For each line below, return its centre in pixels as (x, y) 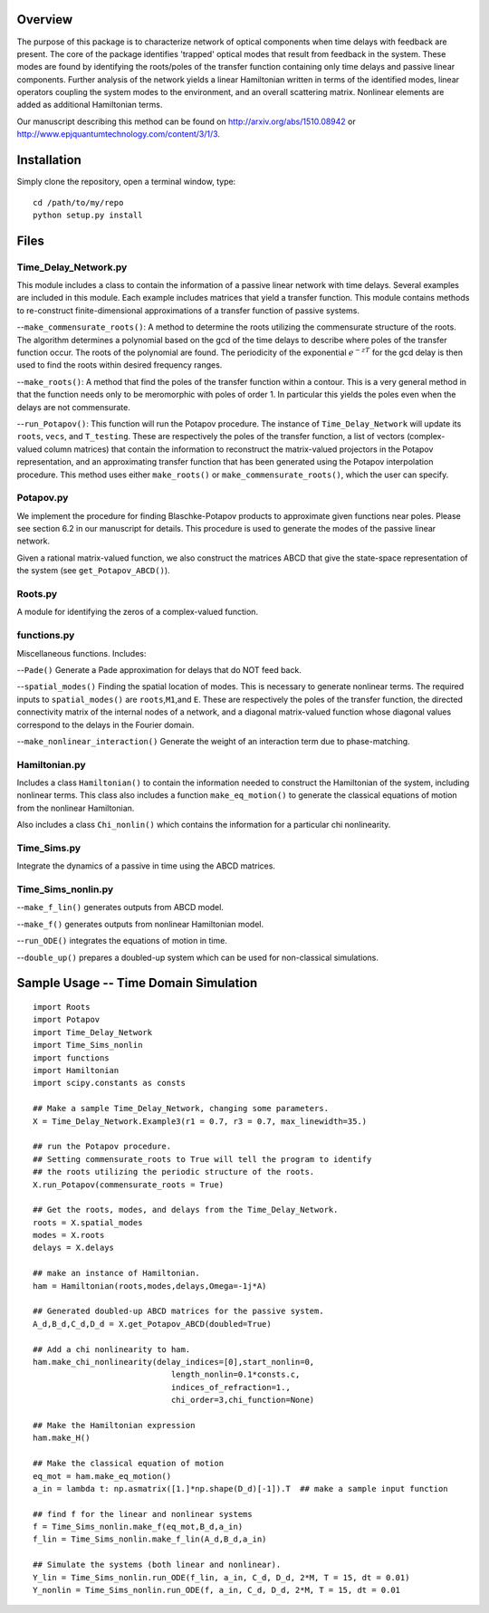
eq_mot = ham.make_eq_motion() (102, 1476)
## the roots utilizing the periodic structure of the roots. (174, 1172)
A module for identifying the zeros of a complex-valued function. (137, 612)
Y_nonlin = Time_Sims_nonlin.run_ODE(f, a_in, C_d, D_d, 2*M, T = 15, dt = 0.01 (217, 1590)
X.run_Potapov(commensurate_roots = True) (129, 1185)
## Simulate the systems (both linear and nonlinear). (157, 1565)
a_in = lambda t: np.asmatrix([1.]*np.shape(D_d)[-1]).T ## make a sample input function (240, 1488)
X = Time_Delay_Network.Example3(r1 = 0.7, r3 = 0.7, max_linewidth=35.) (200, 1121)
